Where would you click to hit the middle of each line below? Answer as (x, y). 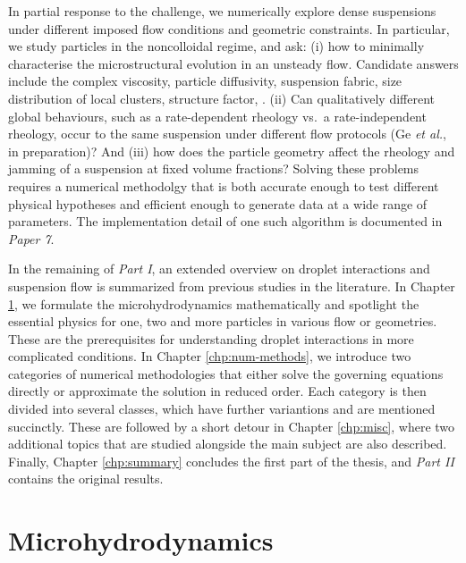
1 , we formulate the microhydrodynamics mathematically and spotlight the (214, 303)
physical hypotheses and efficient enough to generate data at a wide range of (218, 203)
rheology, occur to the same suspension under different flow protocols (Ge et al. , (227, 134)
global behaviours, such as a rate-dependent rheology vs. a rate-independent (217, 116)
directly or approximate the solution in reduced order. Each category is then (217, 391)
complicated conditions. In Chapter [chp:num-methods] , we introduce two (210, 356)
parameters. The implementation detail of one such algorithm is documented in (225, 221)
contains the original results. (86, 479)
